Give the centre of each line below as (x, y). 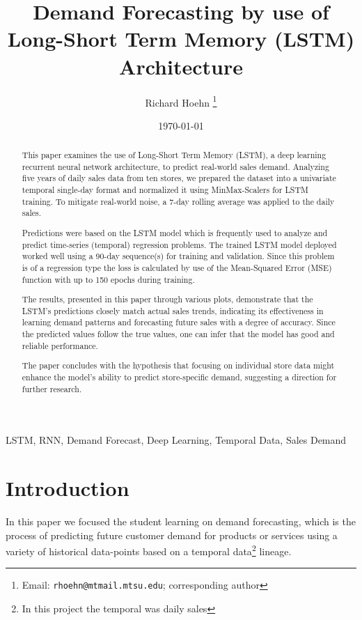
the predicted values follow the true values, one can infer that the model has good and (178, 334)
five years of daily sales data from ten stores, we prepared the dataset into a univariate (179, 178)
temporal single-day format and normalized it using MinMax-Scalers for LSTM (165, 190)
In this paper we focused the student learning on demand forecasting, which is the (181, 521)
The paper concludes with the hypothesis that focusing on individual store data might (178, 365)
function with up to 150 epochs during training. (108, 279)
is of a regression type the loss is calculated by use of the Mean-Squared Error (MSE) (177, 267)
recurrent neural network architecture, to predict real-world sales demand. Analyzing (175, 166)
